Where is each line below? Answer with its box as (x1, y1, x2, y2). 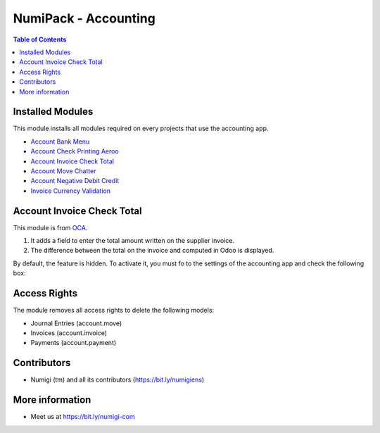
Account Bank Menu (30, 137, 90, 146)
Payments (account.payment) (30, 339, 117, 347)
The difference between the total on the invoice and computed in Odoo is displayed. (30, 246, 274, 255)
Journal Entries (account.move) (30, 319, 122, 327)
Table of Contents (13, 35, 67, 44)
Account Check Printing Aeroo (30, 147, 119, 156)
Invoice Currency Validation (30, 187, 110, 195)
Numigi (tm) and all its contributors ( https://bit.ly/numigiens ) (30, 375, 205, 384)
